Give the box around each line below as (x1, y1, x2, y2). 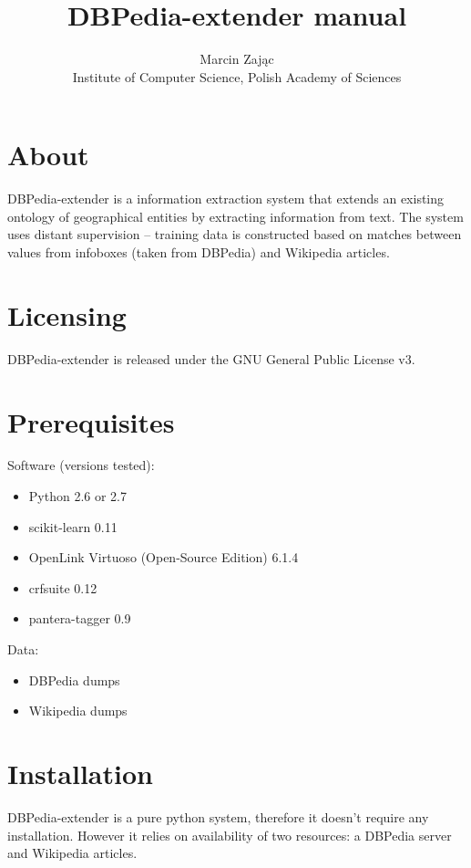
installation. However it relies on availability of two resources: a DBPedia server (7, 825, 452, 844)
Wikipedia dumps (28, 701, 128, 720)
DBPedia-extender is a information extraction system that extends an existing (7, 189, 445, 208)
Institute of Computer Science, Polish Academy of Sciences (72, 67, 402, 86)
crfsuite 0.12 (28, 578, 97, 597)
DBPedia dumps (28, 670, 120, 689)
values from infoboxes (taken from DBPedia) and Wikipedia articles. (7, 243, 390, 262)
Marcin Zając (200, 49, 274, 68)
